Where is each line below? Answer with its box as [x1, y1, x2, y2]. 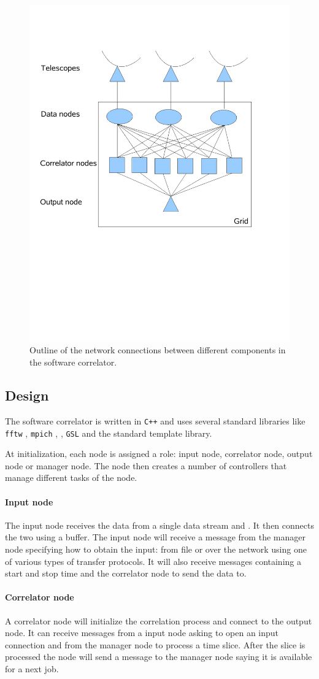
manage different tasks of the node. [5, 471, 137, 484]
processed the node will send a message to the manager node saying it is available [5, 650, 312, 663]
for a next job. [5, 662, 59, 675]
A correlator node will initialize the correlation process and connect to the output [5, 614, 312, 627]
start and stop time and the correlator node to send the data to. [5, 567, 247, 580]
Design [5, 386, 49, 405]
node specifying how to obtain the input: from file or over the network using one [5, 542, 307, 555]
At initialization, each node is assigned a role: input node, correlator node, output [5, 447, 313, 460]
